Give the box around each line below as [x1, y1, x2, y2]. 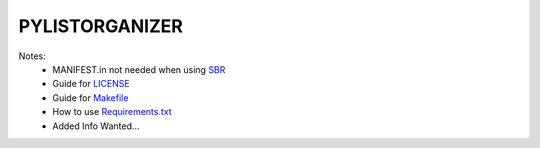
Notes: [18, 50, 46, 62]
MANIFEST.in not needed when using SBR [52, 63, 226, 75]
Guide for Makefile [52, 91, 129, 104]
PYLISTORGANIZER [18, 15, 184, 37]
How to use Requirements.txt [52, 106, 172, 118]
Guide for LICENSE [52, 78, 130, 90]
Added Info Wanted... [52, 120, 140, 132]
